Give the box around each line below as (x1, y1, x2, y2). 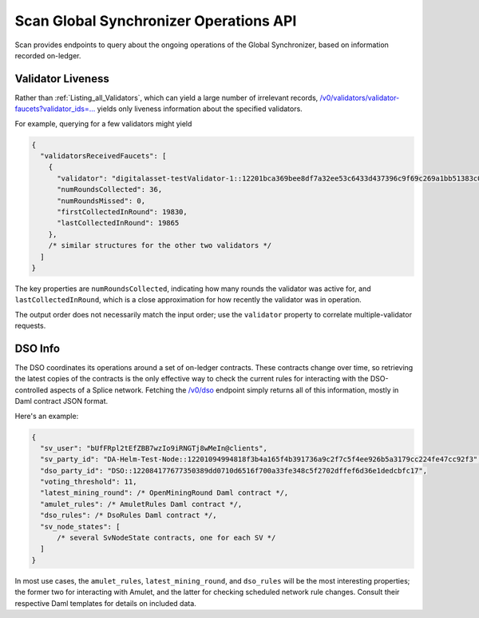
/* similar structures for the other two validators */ (48, 241, 272, 250)
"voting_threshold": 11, (40, 477, 137, 487)
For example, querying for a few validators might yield (14, 118, 192, 128)
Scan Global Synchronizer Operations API (14, 12, 297, 30)
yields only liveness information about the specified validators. (97, 104, 303, 114)
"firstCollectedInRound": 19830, (57, 207, 188, 216)
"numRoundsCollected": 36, (57, 185, 163, 194)
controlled (14, 385, 49, 395)
